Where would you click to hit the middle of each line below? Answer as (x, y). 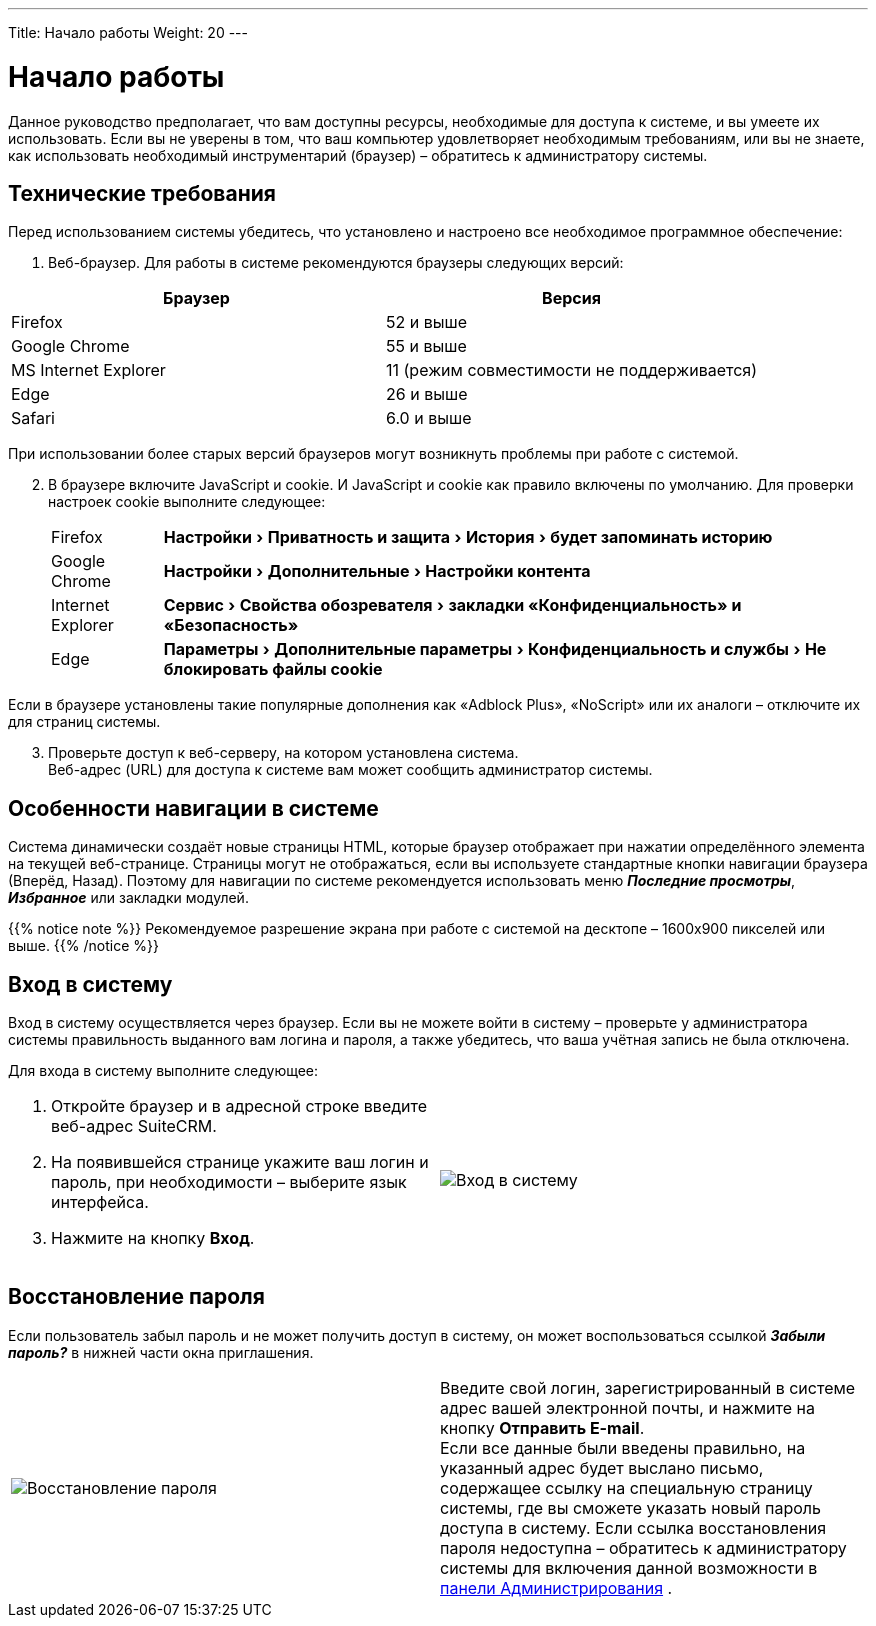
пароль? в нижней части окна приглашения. (161, 1352)
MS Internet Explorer (88, 370)
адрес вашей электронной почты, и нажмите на (627, 1407)
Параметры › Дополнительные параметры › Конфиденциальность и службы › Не (495, 649)
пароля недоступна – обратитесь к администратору (643, 1547)
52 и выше (427, 322)
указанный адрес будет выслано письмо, (602, 1467)
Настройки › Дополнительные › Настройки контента (377, 571)
